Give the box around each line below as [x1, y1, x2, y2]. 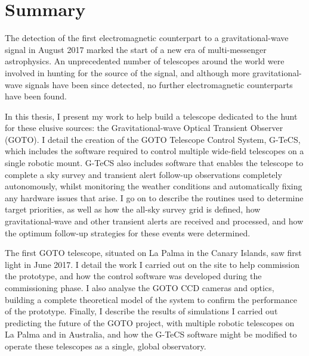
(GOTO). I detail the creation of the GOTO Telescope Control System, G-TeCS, [5, 133, 301, 145]
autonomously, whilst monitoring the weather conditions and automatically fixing [5, 180, 302, 192]
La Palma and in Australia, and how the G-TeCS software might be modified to [5, 328, 297, 341]
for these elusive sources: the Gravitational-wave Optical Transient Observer [5, 121, 283, 134]
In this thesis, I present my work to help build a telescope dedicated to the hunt [5, 110, 298, 122]
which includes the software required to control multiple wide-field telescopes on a [5, 145, 304, 157]
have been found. [5, 90, 67, 102]
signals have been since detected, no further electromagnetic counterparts [25, 78, 293, 90]
